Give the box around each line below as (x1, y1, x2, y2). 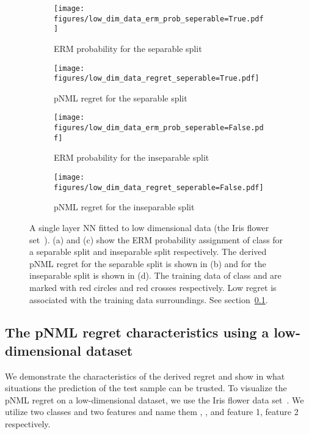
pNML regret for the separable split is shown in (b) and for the (29, 257, 266, 270)
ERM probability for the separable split (54, 42, 202, 54)
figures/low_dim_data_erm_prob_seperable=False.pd (54, 123, 264, 133)
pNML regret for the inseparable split (54, 200, 195, 213)
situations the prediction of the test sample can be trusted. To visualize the (5, 381, 287, 394)
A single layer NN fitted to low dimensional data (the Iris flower (29, 221, 269, 234)
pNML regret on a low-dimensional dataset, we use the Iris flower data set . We (5, 393, 304, 406)
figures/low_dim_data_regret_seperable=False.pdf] (54, 183, 264, 192)
